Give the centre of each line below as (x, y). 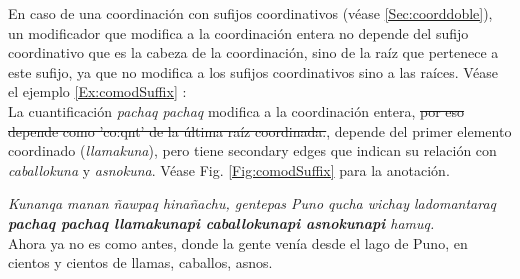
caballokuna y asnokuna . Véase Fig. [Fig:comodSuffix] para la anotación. (229, 169)
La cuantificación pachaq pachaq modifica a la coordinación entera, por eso (236, 110)
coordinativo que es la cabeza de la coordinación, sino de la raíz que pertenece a (253, 52)
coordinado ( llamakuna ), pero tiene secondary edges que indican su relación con (252, 150)
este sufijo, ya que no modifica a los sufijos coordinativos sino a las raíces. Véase (253, 71)
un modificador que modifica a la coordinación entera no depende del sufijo (238, 32)
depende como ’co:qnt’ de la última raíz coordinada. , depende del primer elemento (260, 130)
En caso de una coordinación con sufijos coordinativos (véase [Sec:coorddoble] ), (250, 13)
